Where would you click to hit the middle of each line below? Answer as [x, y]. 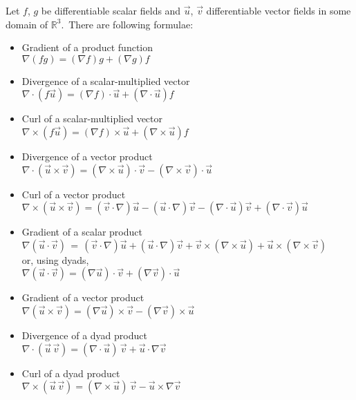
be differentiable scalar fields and [111, 10]
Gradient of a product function [87, 47]
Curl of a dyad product [71, 373]
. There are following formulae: [127, 24]
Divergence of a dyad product [84, 335]
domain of [27, 24]
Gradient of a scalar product [82, 232]
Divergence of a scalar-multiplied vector [106, 80]
